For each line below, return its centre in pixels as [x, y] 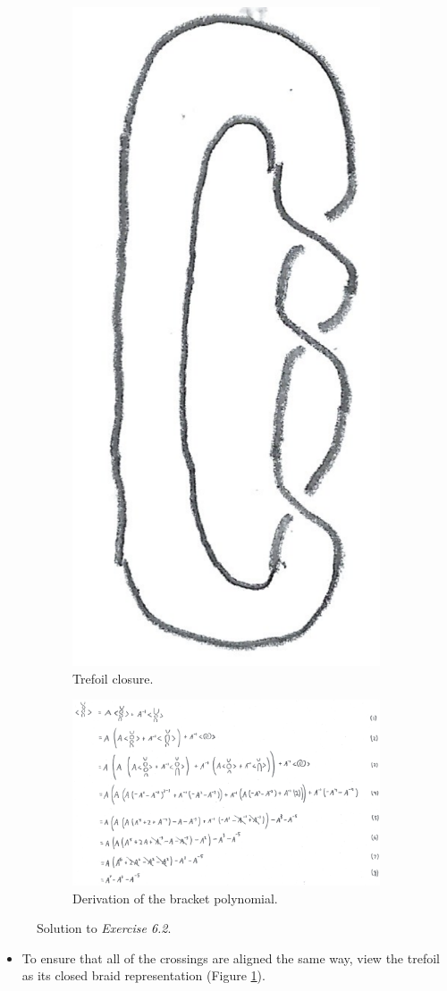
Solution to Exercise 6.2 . [104, 928]
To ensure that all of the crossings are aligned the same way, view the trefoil [231, 957]
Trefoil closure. [113, 678]
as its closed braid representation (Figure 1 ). [143, 975]
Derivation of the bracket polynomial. [175, 898]
